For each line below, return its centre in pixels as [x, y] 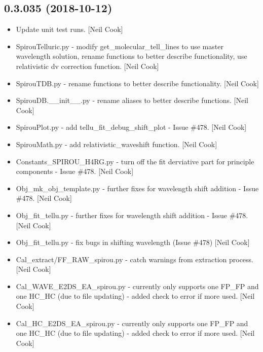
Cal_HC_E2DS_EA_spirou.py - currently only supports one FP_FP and [132, 323]
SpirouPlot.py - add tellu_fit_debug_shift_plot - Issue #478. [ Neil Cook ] [131, 127]
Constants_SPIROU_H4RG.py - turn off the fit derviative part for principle [135, 161]
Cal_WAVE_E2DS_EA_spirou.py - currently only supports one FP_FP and [137, 286]
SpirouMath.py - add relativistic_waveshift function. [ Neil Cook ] [117, 144]
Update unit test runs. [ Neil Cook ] [69, 29]
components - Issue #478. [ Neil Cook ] [75, 171]
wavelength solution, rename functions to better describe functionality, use [131, 56]
